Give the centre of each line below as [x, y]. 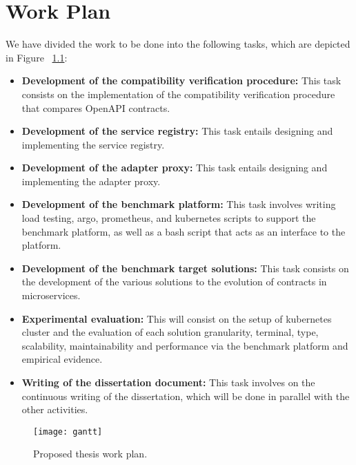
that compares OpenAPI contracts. [96, 107]
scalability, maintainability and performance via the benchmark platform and [185, 345]
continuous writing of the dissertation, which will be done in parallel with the [186, 396]
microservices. [51, 295]
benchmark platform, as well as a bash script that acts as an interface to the [184, 231]
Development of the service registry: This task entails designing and [177, 131]
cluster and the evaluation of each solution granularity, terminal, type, [170, 332]
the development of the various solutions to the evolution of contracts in [174, 282]
